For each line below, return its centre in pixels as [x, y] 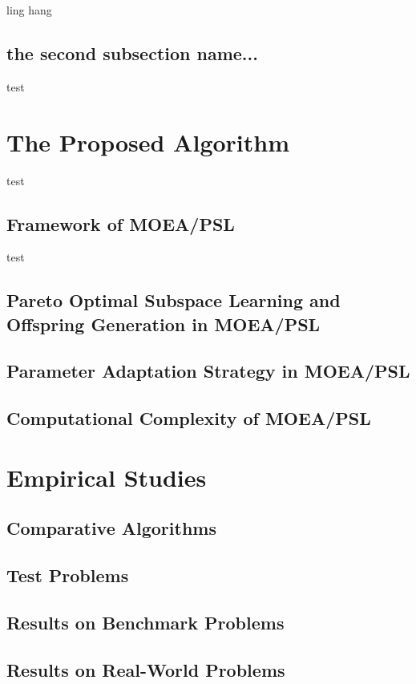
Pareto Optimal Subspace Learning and [174, 300]
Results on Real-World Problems [146, 669]
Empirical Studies [107, 477]
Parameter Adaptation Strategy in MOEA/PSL [208, 371]
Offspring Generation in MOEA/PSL [164, 324]
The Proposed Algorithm [148, 142]
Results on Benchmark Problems [145, 622]
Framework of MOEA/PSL [121, 223]
